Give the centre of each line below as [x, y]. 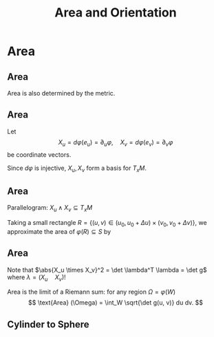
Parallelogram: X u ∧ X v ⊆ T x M [50, 209]
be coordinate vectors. [39, 154]
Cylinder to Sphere [48, 324]
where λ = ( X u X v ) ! [37, 278]
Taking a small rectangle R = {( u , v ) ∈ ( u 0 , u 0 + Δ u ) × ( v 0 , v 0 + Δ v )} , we [107, 224]
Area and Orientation [116, 13]
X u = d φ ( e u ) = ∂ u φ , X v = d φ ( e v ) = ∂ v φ [116, 143]
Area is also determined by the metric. [61, 93]
